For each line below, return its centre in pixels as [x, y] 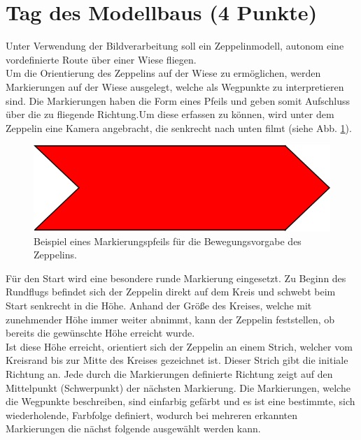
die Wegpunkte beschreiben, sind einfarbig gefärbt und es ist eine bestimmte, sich [180, 401]
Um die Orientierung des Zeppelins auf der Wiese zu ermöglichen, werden [163, 73]
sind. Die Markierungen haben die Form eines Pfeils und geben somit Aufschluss [178, 100]
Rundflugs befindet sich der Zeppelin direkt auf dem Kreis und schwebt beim [171, 292]
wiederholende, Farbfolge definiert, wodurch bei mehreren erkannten [152, 415]
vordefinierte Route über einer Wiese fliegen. [101, 59]
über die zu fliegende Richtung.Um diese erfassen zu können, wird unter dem [170, 114]
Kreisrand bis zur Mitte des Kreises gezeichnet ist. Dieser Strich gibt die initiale [177, 360]
